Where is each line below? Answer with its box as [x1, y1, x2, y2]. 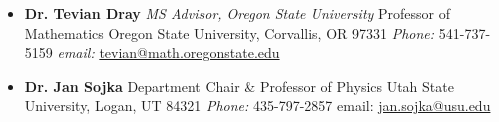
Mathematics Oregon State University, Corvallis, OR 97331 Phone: [24, 22, 435, 43]
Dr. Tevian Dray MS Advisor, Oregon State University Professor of [24, 3, 450, 23]
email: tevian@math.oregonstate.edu [57, 42, 280, 63]
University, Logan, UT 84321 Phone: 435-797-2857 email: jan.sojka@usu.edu [24, 95, 491, 116]
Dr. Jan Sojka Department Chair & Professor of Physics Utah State [24, 75, 454, 96]
